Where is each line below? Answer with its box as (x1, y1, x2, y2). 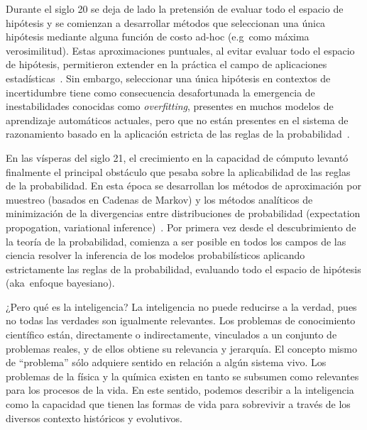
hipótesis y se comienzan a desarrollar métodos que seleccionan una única (6, 15, 326, 30)
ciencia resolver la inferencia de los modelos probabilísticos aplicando (6, 248, 305, 263)
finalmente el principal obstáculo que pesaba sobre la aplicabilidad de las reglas (6, 164, 351, 179)
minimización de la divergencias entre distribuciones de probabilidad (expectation (6, 206, 361, 221)
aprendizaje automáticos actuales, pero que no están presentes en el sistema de (6, 112, 349, 127)
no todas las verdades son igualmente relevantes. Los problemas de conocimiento (6, 313, 356, 328)
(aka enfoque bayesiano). (6, 275, 115, 290)
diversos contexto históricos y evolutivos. (6, 410, 182, 425)
